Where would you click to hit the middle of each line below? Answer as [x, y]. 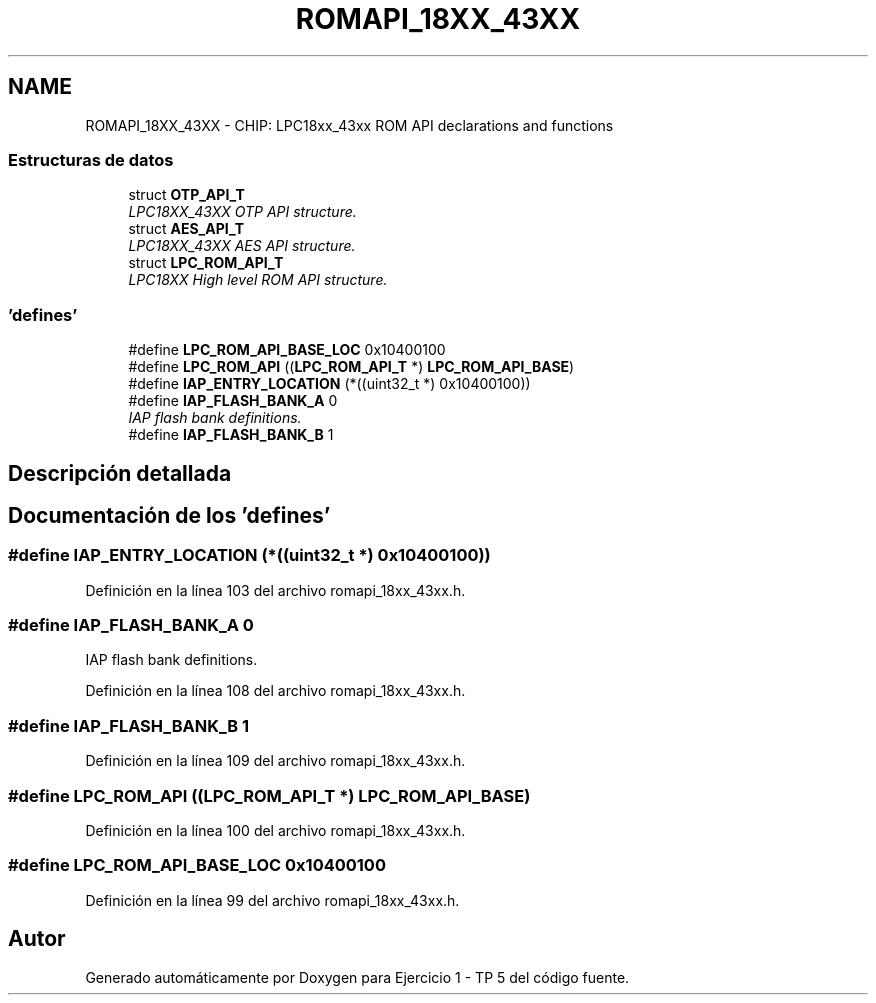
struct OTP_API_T [186, 195]
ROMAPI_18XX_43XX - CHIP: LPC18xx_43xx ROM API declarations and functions [349, 125]
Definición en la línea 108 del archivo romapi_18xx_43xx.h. [275, 691]
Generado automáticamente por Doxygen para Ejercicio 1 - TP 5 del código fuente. [357, 977]
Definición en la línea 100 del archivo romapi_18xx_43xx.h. [275, 830]
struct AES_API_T [186, 229]
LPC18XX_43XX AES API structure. [242, 246]
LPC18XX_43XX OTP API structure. [242, 212]
